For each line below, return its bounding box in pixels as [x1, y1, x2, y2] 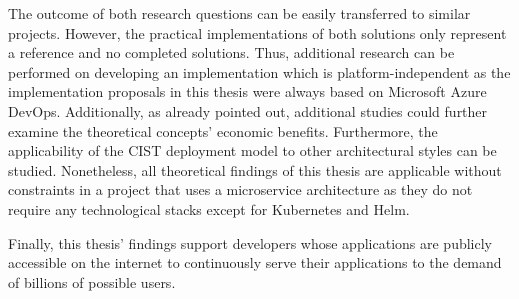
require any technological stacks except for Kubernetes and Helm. [8, 198, 410, 219]
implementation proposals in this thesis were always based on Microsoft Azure [8, 81, 487, 102]
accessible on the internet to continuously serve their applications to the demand [8, 252, 502, 273]
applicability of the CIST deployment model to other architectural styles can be [8, 140, 497, 161]
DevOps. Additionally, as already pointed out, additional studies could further [8, 100, 488, 121]
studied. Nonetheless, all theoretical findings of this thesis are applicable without [8, 159, 502, 180]
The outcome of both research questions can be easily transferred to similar [8, 3, 471, 23]
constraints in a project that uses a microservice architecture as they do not [8, 179, 473, 200]
